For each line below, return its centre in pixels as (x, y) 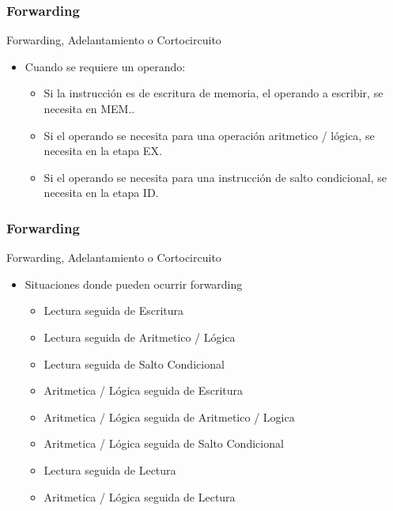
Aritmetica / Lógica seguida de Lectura (140, 496)
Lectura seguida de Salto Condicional (134, 363)
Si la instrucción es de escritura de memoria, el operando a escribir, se (214, 93)
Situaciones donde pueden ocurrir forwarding (134, 284)
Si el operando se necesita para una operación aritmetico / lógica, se (209, 135)
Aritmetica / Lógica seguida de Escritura (144, 390)
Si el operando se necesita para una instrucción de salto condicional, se (215, 177)
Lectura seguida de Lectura (110, 469)
